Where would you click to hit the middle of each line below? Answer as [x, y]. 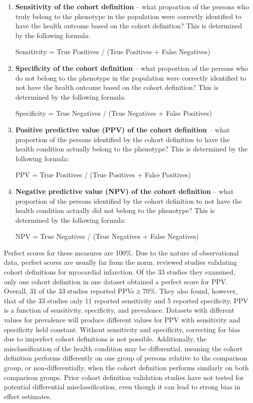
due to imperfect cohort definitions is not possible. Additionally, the [105, 339]
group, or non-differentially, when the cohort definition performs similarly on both [126, 367]
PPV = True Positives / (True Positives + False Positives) [103, 175]
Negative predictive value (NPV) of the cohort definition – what [125, 191]
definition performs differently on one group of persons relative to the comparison [126, 358]
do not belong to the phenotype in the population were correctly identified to [131, 77]
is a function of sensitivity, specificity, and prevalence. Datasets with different [119, 310]
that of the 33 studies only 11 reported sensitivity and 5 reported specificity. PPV [126, 300]
